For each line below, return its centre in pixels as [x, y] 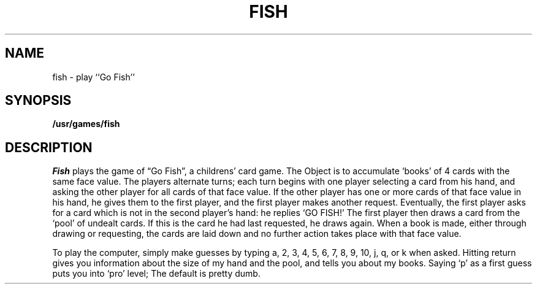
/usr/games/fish [86, 124]
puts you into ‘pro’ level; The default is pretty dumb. [156, 274]
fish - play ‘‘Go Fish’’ [93, 77]
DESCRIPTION [49, 147]
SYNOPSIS [38, 101]
